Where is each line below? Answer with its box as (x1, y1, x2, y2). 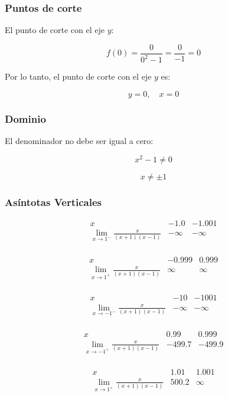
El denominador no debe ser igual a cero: (5, 135, 154, 147)
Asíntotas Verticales (5, 194, 102, 209)
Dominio (5, 111, 46, 126)
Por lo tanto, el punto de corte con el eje (5, 70, 152, 83)
